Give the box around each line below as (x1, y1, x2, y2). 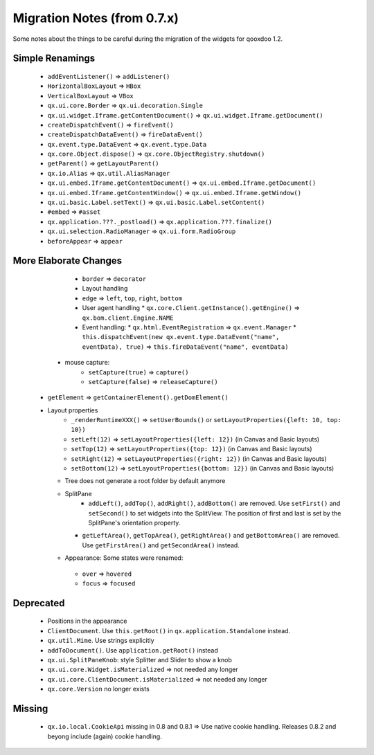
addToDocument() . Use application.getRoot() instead (47, 646, 218, 654)
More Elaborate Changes (12, 255, 123, 266)
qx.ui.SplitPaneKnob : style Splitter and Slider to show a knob (47, 655, 232, 664)
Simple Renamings (12, 53, 96, 64)
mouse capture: (64, 358, 110, 367)
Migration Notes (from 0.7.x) (12, 10, 179, 26)
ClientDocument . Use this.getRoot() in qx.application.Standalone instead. (47, 626, 291, 635)
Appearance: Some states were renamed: (64, 554, 184, 562)
